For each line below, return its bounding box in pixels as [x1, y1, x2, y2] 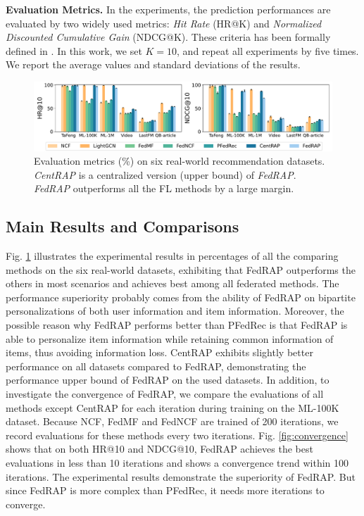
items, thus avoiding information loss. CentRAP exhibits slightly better [6, 345, 313, 360]
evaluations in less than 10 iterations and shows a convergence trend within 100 [6, 455, 349, 470]
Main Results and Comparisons [6, 215, 239, 237]
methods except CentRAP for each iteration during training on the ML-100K [6, 400, 339, 415]
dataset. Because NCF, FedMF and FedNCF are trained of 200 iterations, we [6, 414, 339, 429]
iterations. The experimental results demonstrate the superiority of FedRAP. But [6, 469, 356, 484]
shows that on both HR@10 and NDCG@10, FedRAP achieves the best [6, 441, 313, 456]
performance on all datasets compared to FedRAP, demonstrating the [6, 358, 306, 373]
